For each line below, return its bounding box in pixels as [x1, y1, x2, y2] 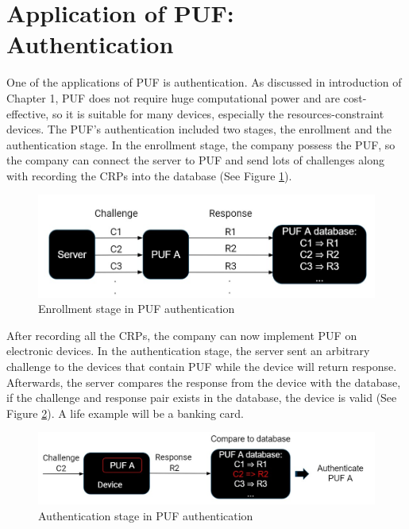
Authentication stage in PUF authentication [38, 507, 253, 523]
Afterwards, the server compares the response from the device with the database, [6, 373, 401, 390]
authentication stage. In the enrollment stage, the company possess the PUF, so [6, 136, 395, 153]
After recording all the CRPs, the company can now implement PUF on [6, 326, 357, 343]
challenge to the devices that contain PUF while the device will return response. [6, 358, 397, 375]
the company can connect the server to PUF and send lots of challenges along [6, 152, 384, 168]
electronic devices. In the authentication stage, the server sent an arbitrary [6, 342, 370, 359]
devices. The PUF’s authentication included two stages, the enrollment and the [6, 121, 392, 137]
